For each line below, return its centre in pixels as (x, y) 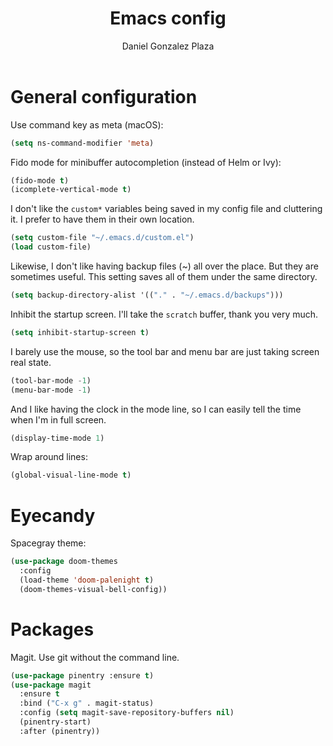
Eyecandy (53, 515)
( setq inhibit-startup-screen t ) (80, 332)
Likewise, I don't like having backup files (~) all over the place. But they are (164, 266)
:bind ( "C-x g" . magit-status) (87, 703)
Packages (52, 629)
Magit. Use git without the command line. (95, 657)
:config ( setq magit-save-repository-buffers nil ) (127, 713)
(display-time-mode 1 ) (57, 438)
